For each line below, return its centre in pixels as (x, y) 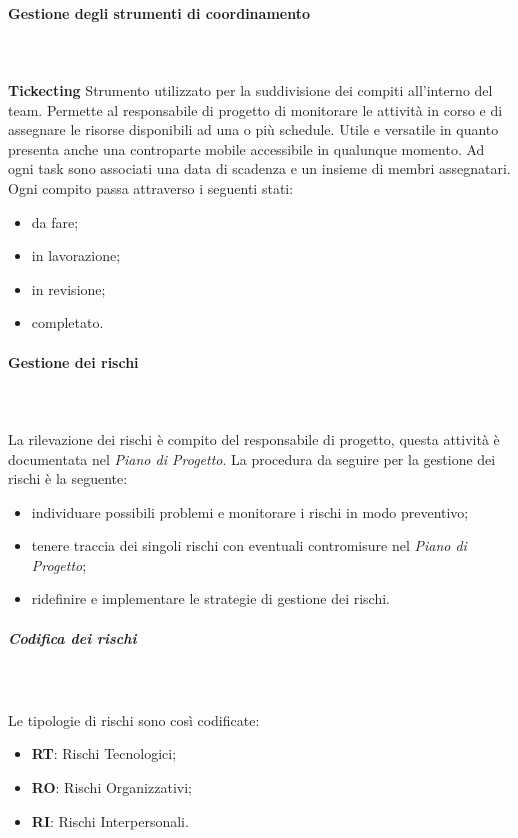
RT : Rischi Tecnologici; (104, 753)
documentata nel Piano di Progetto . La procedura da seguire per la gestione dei (252, 458)
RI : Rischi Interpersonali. (110, 820)
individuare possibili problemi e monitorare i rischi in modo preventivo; (250, 511)
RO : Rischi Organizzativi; (111, 787)
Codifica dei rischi (72, 637)
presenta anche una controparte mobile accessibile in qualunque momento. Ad (246, 148)
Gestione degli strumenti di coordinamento (159, 12)
